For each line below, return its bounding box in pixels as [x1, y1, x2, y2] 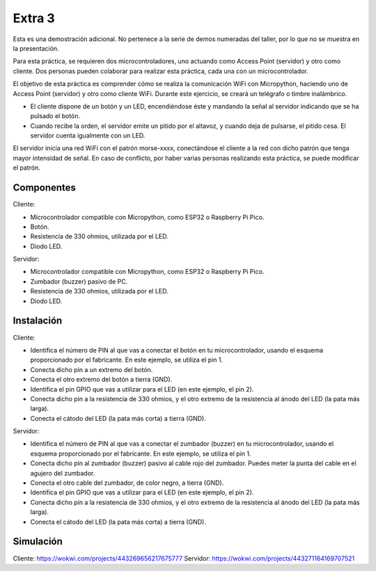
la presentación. [13, 44, 59, 52]
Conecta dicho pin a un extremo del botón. [30, 365, 153, 373]
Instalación [13, 315, 63, 327]
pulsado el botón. [30, 112, 80, 120]
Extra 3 [13, 10, 55, 26]
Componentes [13, 182, 77, 194]
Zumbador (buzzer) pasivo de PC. [30, 277, 128, 285]
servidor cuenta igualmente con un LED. [30, 131, 146, 140]
